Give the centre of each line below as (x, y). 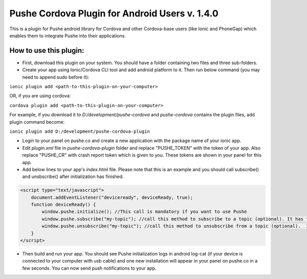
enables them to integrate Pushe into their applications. (68, 35)
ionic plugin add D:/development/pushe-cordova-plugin (80, 131)
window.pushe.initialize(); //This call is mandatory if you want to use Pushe (144, 212)
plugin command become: (37, 122)
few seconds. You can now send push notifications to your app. (89, 268)
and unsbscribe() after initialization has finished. (73, 176)
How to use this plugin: (47, 51)
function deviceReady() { (63, 205)
